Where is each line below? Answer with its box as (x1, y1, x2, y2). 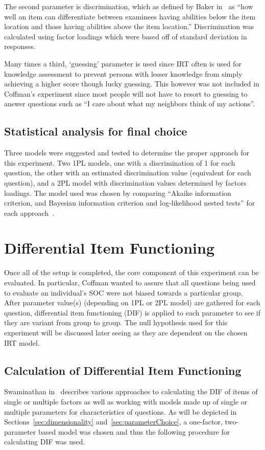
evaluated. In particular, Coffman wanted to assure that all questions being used (4, 277, 256, 288)
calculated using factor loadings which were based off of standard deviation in (4, 31, 247, 41)
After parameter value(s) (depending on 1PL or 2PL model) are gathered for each (4, 297, 260, 308)
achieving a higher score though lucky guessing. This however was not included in (4, 78, 259, 89)
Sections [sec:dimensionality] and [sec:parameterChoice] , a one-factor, (4, 416, 223, 427)
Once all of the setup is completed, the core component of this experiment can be (4, 267, 259, 278)
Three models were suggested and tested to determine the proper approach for (4, 147, 250, 158)
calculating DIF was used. (4, 436, 85, 447)
